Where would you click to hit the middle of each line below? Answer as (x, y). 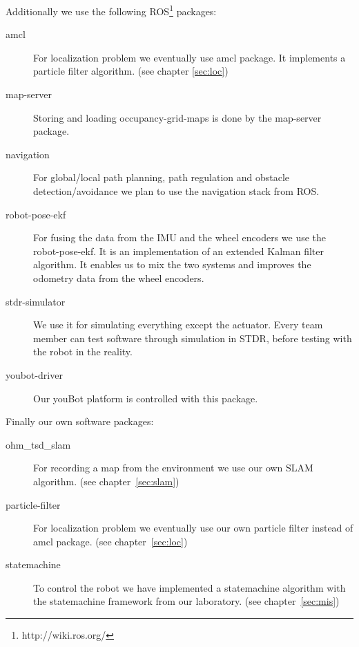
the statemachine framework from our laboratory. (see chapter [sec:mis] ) (186, 601)
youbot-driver (34, 374)
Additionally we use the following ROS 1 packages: (111, 10)
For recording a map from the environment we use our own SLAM (173, 468)
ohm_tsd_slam (38, 444)
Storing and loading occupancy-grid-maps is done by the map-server (177, 117)
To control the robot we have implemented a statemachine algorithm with (190, 587)
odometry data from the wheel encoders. (119, 278)
